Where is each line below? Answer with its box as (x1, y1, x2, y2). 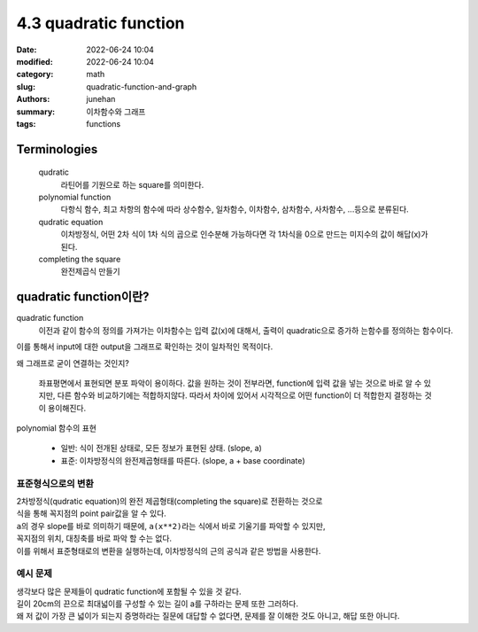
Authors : (16, 94, 50, 105)
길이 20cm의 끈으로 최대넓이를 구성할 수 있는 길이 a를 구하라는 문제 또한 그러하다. (16, 598, 298, 609)
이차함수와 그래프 (86, 106, 146, 117)
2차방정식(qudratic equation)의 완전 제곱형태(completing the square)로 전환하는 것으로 (16, 495, 323, 506)
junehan (86, 94, 116, 105)
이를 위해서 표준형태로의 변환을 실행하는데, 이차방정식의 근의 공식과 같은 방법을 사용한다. (16, 545, 321, 556)
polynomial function (38, 191, 112, 203)
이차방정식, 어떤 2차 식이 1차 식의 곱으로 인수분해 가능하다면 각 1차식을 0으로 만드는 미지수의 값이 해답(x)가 (60, 229, 428, 239)
